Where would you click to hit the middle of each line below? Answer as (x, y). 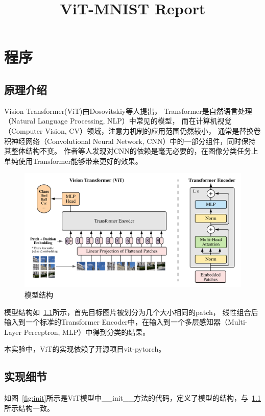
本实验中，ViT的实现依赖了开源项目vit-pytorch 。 (85, 349)
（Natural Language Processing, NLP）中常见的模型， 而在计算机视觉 (118, 121)
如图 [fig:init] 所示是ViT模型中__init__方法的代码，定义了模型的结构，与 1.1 (132, 398)
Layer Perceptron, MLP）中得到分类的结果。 (77, 332)
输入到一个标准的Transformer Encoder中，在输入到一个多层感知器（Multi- (126, 322)
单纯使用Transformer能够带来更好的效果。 (73, 161)
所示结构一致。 (29, 408)
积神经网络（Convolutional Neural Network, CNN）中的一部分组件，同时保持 (130, 141)
